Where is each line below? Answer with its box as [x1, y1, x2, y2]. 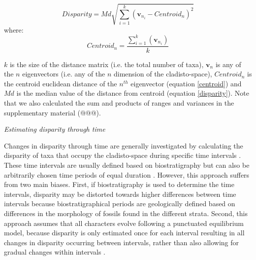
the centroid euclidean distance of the [4, 78, 117, 88]
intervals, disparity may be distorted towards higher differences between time [4, 188, 236, 199]
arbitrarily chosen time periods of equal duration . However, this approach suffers [4, 169, 250, 180]
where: [4, 24, 24, 35]
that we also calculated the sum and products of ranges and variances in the [4, 98, 234, 108]
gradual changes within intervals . [4, 247, 105, 257]
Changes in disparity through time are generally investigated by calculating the [4, 140, 243, 150]
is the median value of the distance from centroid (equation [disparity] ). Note [16, 88, 250, 98]
